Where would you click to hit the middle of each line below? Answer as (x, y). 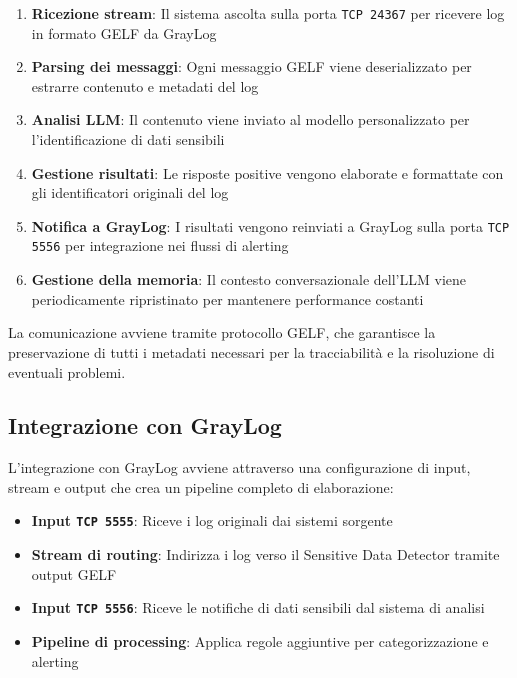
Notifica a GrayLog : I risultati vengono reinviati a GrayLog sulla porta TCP (270, 225)
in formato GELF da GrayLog (124, 32)
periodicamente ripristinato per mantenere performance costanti (227, 298)
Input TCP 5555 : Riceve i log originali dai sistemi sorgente (212, 520)
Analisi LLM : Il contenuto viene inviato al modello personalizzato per (250, 119)
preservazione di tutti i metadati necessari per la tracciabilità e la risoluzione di (251, 351)
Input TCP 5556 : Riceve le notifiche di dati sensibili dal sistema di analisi (258, 607)
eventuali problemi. (67, 371)
